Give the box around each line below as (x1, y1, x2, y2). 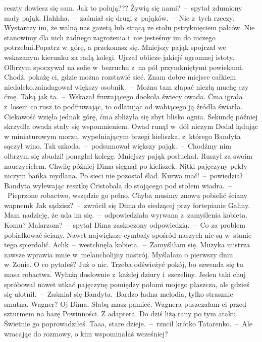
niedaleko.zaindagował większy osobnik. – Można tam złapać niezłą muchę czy (4, 81, 249, 92)
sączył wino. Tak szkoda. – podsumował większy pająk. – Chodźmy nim (4, 141, 231, 151)
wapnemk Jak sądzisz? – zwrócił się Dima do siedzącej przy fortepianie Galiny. (4, 199, 250, 210)
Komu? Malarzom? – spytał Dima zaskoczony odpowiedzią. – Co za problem (4, 220, 245, 230)
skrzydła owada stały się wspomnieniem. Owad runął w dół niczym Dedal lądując (4, 121, 258, 131)
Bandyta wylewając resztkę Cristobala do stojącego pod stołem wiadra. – (4, 180, 232, 190)
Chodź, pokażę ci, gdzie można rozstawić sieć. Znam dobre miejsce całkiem (4, 72, 236, 82)
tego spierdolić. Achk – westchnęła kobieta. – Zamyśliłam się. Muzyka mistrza (4, 239, 250, 250)
